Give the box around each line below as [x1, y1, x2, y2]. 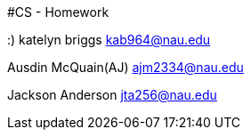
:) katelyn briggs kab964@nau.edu [7, 32, 211, 47]
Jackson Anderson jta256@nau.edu [7, 87, 217, 102]
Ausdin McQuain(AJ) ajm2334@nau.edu [7, 60, 244, 75]
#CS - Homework [7, 4, 109, 20]
